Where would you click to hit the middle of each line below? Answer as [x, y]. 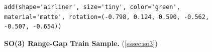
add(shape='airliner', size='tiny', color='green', [92, 7]
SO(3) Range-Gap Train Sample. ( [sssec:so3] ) [81, 43]
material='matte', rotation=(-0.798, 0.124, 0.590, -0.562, [107, 17]
